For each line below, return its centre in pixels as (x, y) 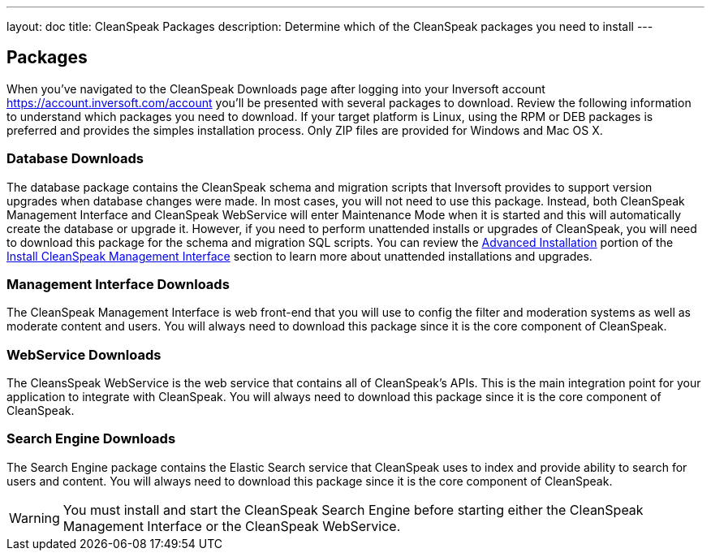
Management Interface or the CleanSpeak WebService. (232, 526)
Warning (34, 518)
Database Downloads (75, 159)
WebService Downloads (84, 354)
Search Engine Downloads (91, 439)
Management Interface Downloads (118, 284)
